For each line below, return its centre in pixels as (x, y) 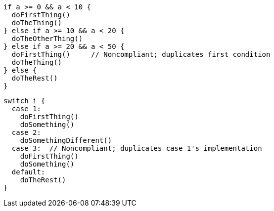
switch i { (24, 101)
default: (28, 172)
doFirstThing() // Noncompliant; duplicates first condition (141, 54)
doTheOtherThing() (47, 39)
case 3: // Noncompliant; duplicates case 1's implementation (137, 148)
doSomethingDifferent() (66, 140)
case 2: (26, 132)
